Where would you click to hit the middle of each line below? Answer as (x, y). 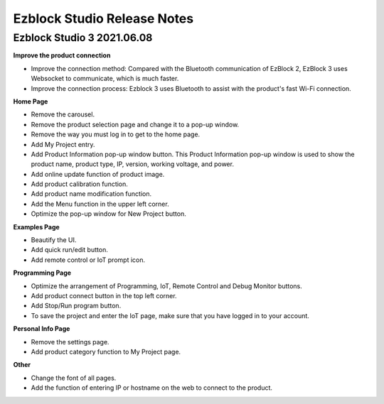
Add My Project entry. (63, 144)
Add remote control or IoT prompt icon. (88, 260)
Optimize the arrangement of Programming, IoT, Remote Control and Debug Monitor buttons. (166, 286)
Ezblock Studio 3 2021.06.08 (83, 38)
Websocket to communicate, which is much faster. (105, 79)
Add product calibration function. (79, 184)
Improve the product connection (62, 55)
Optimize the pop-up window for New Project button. (108, 214)
